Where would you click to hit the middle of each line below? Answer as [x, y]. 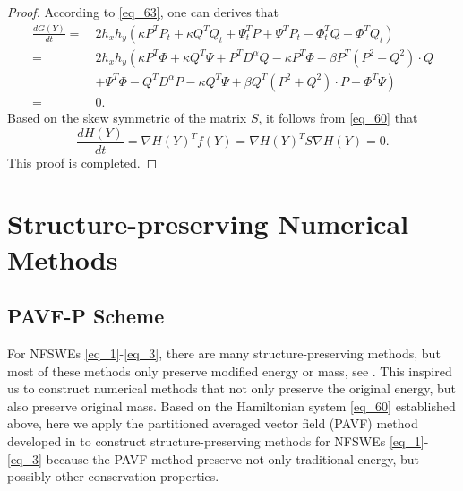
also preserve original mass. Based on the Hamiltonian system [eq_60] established [231, 405]
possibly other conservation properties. [113, 476]
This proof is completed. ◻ [82, 162]
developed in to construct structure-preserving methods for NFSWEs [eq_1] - [218, 441]
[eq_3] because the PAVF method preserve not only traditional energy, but [214, 458]
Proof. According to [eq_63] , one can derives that [143, 12]
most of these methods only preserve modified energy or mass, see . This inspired [230, 370]
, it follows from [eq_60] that [338, 118]
